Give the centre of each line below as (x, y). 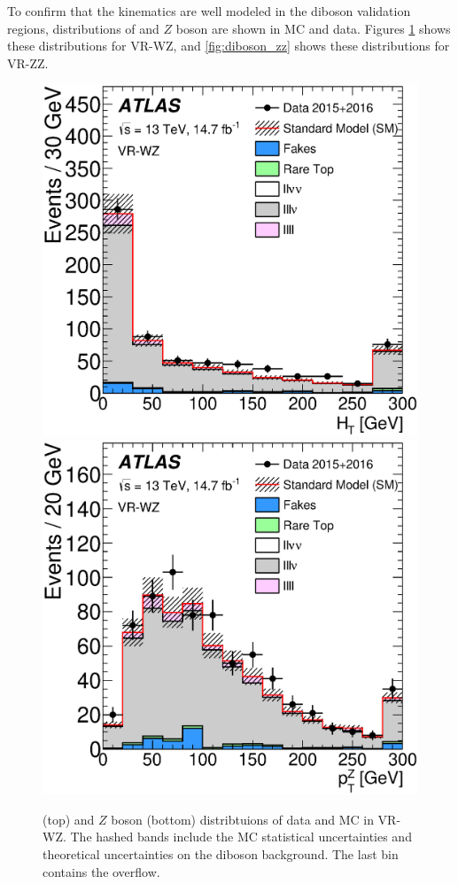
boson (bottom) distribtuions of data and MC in (242, 819)
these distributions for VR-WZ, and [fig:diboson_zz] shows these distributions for (229, 46)
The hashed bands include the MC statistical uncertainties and (241, 837)
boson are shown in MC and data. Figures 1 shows (313, 28)
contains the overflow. (101, 871)
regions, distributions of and (83, 28)
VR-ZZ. (28, 63)
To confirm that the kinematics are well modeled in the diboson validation (209, 11)
